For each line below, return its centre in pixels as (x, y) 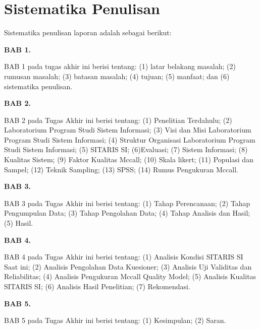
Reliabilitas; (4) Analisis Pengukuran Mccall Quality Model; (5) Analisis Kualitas (130, 276)
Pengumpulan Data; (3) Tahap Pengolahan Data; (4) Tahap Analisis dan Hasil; (127, 213)
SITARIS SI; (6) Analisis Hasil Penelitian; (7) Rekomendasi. (97, 286)
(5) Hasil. (19, 223)
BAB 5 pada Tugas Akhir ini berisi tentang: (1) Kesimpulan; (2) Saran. (115, 320)
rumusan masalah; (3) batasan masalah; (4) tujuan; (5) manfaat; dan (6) (117, 76)
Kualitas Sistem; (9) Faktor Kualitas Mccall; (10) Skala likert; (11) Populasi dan (129, 159)
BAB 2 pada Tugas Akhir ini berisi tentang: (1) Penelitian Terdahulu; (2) (118, 120)
